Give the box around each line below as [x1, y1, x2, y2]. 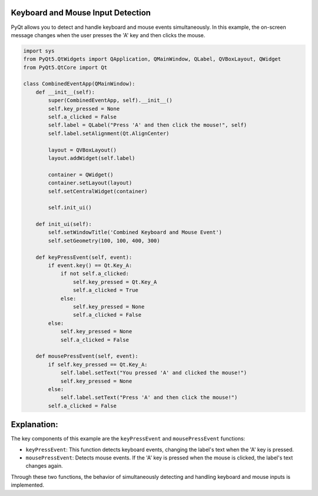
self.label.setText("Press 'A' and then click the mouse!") [60, 394, 238, 401]
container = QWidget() [48, 171, 114, 178]
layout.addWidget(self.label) [48, 155, 135, 162]
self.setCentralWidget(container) [48, 188, 148, 195]
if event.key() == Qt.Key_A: [48, 262, 132, 269]
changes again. [25, 462, 63, 469]
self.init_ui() [48, 204, 92, 211]
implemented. [11, 481, 44, 489]
